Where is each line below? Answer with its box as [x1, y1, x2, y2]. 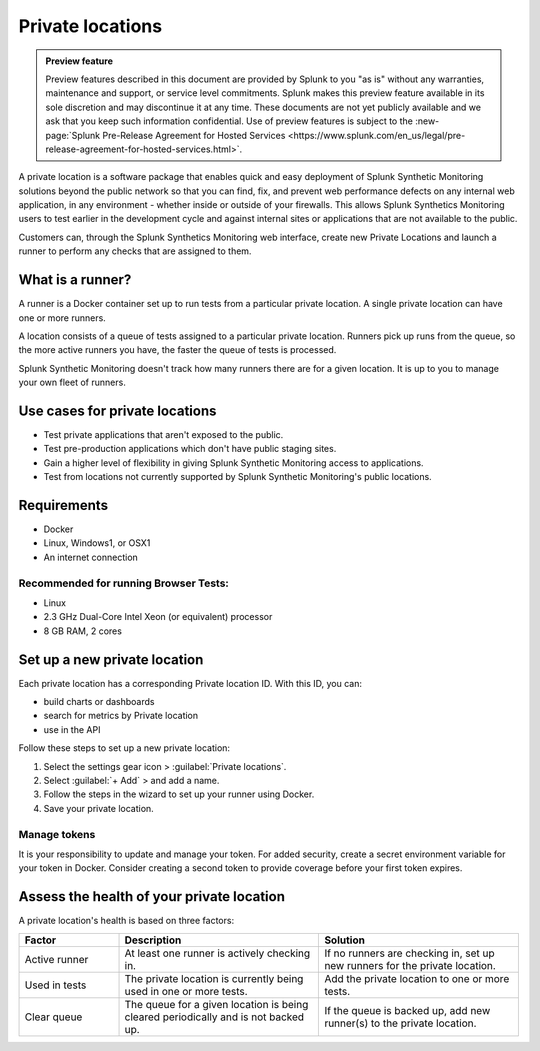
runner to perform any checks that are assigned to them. [18, 245, 252, 257]
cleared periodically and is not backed [124, 1010, 305, 1024]
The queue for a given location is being [124, 997, 309, 1011]
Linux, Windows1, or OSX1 [43, 537, 151, 549]
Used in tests [24, 978, 87, 992]
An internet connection [43, 551, 139, 563]
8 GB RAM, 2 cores [43, 625, 122, 637]
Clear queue [24, 1010, 83, 1024]
